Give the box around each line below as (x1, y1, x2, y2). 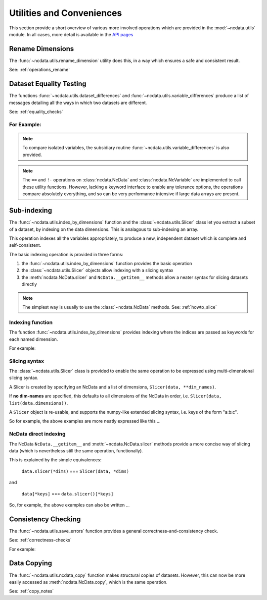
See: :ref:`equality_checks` (9, 109, 63, 114)
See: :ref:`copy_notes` (9, 588, 54, 594)
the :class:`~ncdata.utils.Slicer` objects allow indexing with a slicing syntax (21, 268, 174, 273)
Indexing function (9, 319, 53, 326)
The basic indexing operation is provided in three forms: (9, 251, 124, 257)
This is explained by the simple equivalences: (9, 457, 102, 463)
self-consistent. (9, 242, 42, 248)
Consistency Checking (9, 515, 81, 523)
